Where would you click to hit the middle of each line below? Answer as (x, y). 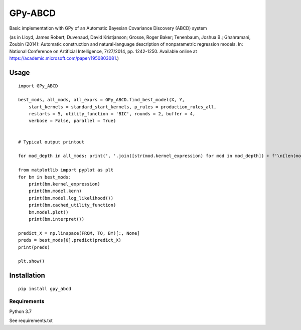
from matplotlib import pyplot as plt (66, 170)
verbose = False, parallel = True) (72, 121)
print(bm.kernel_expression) (64, 184)
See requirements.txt (31, 320)
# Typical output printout (51, 142)
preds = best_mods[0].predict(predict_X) (70, 240)
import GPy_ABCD (38, 86)
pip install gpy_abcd (45, 289)
